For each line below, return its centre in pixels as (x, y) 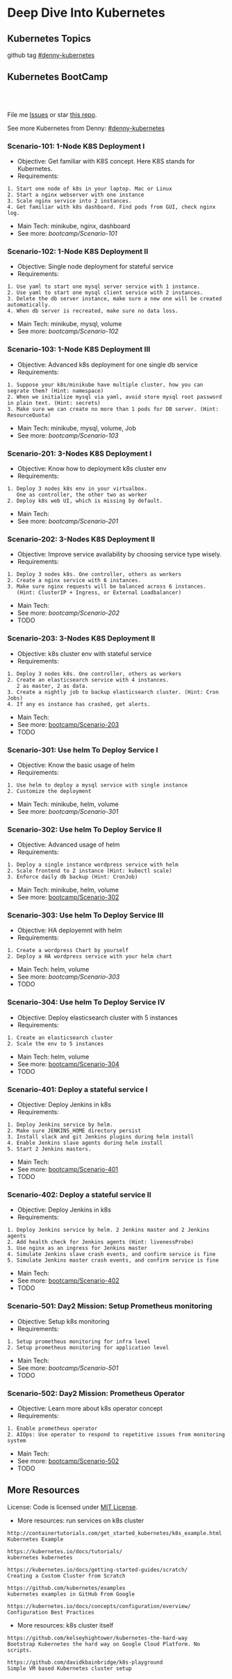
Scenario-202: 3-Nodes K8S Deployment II (81, 539)
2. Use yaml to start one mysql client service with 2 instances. (105, 293)
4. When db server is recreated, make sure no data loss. (93, 311)
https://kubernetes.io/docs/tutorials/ (65, 1551)
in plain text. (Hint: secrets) (54, 403)
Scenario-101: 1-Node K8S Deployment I (76, 146)
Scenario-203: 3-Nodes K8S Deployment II (81, 638)
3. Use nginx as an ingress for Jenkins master (77, 1248)
